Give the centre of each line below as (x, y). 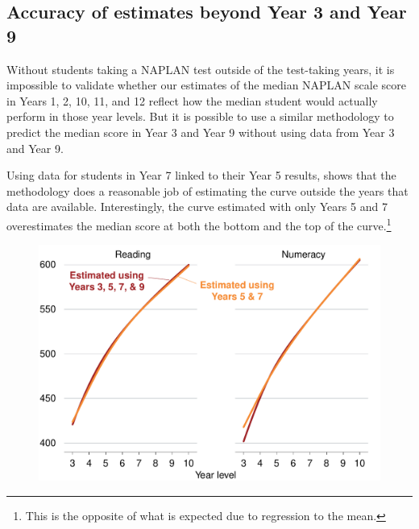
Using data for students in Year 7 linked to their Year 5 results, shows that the (201, 175)
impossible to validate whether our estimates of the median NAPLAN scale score (206, 85)
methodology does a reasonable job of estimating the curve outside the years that (207, 190)
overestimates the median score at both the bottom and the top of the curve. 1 (199, 224)
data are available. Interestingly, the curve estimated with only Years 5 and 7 (197, 207)
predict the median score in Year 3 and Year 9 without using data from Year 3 (201, 132)
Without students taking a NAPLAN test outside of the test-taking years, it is (201, 69)
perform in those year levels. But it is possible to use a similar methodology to (200, 116)
